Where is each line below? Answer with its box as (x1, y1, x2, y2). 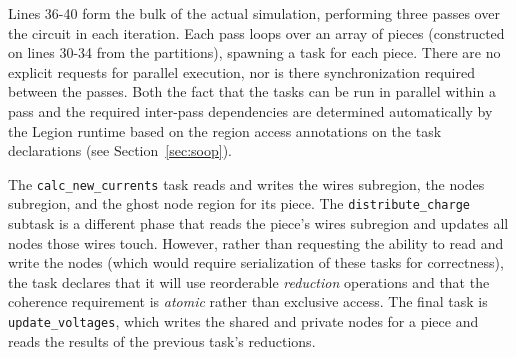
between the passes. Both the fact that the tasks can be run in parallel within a (8, 81, 496, 102)
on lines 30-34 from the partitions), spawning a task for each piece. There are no (8, 42, 501, 63)
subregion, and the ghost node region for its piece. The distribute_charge (8, 193, 470, 214)
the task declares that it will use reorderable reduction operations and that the (8, 271, 490, 292)
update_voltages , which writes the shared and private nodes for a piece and (8, 311, 479, 332)
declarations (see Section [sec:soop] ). (8, 140, 232, 161)
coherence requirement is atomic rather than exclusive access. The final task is (8, 291, 488, 312)
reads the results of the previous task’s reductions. (8, 330, 316, 351)
